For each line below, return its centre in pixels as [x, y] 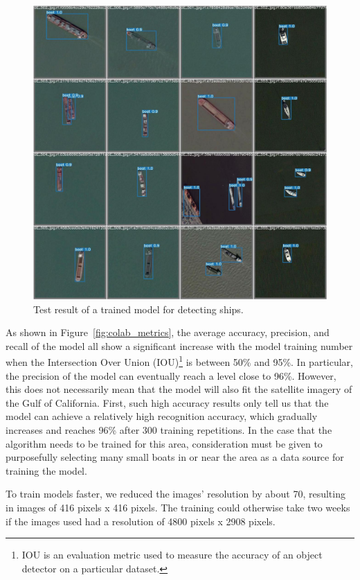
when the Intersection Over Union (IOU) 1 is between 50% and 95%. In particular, [179, 361]
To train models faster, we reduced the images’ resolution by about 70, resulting [175, 494]
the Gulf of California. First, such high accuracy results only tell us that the [167, 402]
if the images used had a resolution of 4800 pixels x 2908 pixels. [141, 521]
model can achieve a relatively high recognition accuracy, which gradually [162, 416]
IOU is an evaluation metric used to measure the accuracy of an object [172, 555]
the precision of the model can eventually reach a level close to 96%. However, [171, 375]
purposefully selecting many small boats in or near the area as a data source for [175, 457]
